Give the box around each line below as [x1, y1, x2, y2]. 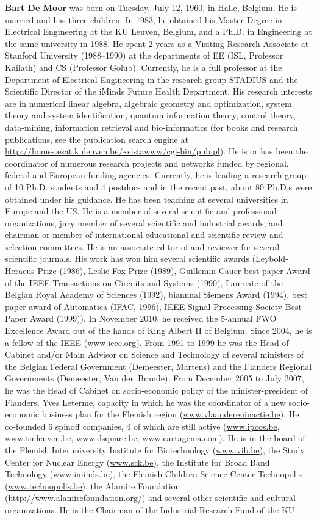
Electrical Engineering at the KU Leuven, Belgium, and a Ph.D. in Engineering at [5, 25, 312, 38]
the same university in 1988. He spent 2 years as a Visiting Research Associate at [5, 37, 309, 49]
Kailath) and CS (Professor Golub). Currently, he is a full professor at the [5, 60, 282, 73]
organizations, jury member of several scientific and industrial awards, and [5, 216, 283, 229]
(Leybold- [252, 252, 288, 265]
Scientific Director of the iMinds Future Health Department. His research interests [5, 85, 312, 98]
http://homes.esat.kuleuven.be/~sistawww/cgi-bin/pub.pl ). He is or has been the [5, 145, 308, 157]
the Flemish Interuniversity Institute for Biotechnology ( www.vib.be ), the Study [5, 443, 305, 456]
